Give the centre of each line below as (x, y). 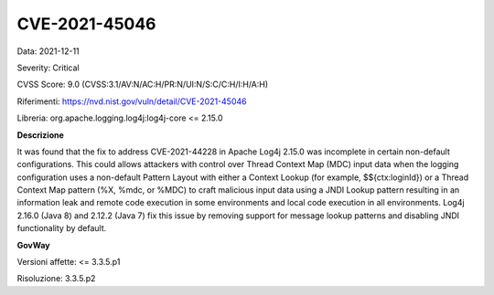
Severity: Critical (48, 68)
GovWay (33, 245)
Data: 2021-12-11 (48, 51)
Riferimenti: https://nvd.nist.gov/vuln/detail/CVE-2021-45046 (132, 101)
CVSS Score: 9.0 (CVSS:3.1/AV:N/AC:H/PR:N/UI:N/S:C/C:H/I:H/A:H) (143, 84)
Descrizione (40, 135)
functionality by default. (62, 228)
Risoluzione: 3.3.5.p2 (56, 279)
